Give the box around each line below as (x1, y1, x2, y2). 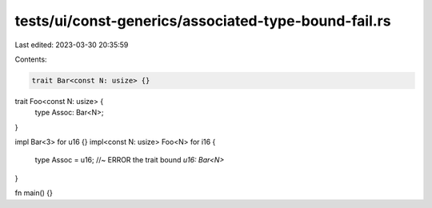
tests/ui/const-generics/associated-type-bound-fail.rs (14, 12, 391, 30)
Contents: (14, 54, 47, 64)
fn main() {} (14, 188, 54, 198)
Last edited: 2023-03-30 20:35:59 (14, 40, 129, 50)
